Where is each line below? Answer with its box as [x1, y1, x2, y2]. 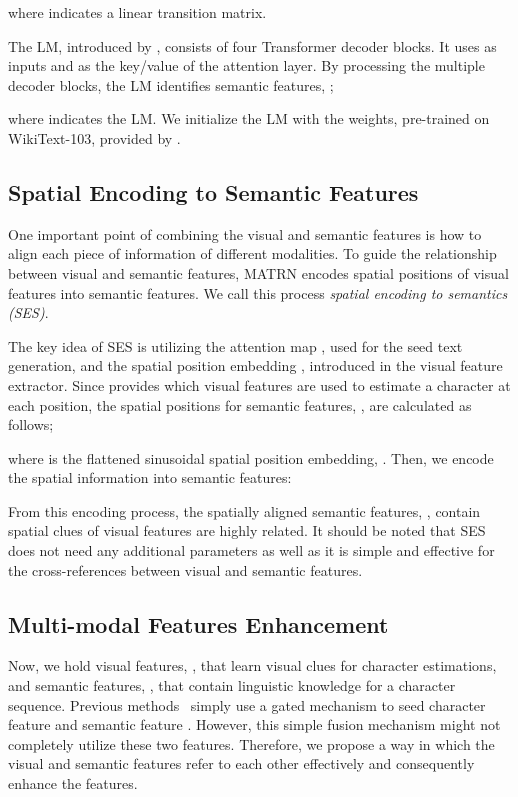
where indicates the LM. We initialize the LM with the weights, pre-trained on [8, 108, 490, 129]
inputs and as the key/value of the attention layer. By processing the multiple [8, 55, 485, 76]
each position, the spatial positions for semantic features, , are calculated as [8, 394, 472, 415]
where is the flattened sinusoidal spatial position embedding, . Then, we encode [8, 447, 494, 468]
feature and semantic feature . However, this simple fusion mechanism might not [8, 714, 501, 735]
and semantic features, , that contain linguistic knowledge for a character [8, 675, 456, 696]
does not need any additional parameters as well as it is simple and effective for [8, 540, 495, 561]
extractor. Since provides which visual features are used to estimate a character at [8, 374, 511, 395]
